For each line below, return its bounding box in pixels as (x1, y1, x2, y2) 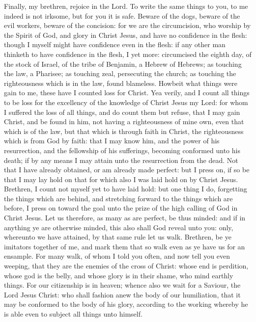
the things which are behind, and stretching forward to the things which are (4, 193, 233, 203)
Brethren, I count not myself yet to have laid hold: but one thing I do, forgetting (4, 184, 247, 194)
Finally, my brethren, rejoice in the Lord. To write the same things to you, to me (4, 1, 248, 11)
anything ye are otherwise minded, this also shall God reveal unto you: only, (4, 222, 233, 232)
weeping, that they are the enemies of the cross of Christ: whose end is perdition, (4, 261, 249, 271)
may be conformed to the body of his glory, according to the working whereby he (4, 299, 248, 309)
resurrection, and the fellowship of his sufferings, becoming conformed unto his (4, 145, 240, 155)
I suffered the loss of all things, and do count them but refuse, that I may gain (4, 107, 240, 117)
